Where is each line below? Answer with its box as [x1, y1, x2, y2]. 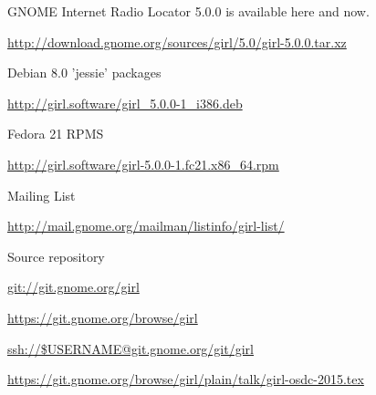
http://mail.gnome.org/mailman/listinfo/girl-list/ [7, 216, 285, 235]
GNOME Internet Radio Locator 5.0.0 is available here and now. [7, 2, 370, 20]
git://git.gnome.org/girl [7, 277, 140, 296]
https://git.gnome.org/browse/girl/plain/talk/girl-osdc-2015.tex [7, 369, 364, 389]
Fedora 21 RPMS [7, 124, 104, 143]
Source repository [7, 246, 105, 265]
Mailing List [7, 185, 76, 204]
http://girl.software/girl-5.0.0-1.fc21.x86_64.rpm [7, 154, 279, 173]
